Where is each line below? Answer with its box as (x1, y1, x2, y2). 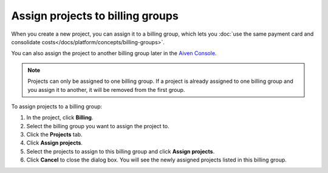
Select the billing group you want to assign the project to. (26, 122, 169, 129)
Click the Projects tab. (26, 131, 83, 139)
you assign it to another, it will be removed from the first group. (27, 86, 185, 93)
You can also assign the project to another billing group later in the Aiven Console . (11, 50, 217, 57)
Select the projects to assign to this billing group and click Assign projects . (26, 148, 215, 155)
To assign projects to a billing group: (11, 103, 103, 110)
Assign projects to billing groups (11, 9, 179, 22)
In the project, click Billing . (26, 114, 94, 121)
